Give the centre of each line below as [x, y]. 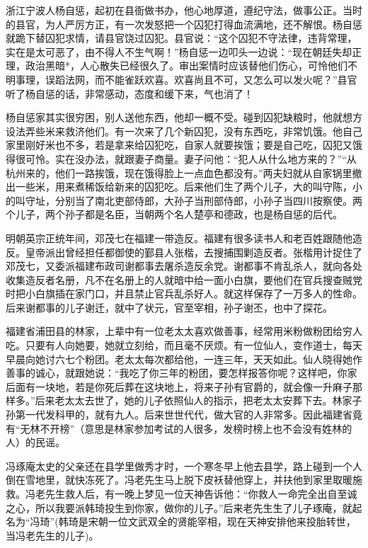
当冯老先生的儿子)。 [52, 535]
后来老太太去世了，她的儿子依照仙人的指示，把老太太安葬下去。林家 [194, 400]
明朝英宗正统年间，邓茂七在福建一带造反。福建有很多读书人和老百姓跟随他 [179, 238]
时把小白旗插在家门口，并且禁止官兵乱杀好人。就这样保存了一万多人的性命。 [184, 293]
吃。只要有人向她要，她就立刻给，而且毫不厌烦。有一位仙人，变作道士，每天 [184, 345]
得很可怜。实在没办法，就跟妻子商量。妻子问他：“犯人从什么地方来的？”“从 [181, 158]
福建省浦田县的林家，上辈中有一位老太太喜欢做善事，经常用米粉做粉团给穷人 [184, 331]
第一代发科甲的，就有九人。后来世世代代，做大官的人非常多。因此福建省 [184, 415]
